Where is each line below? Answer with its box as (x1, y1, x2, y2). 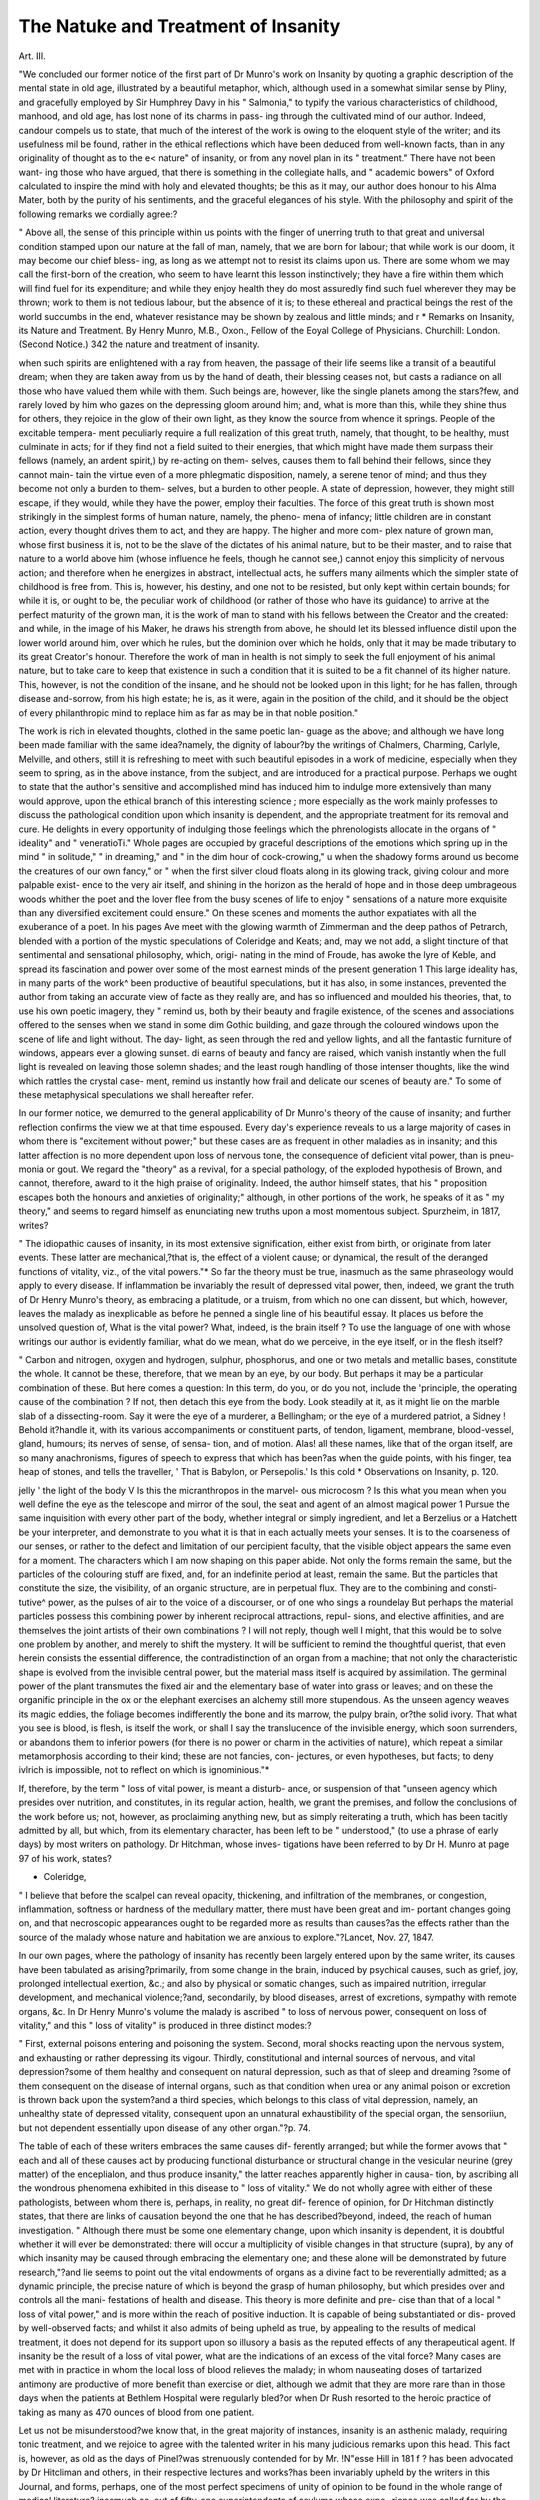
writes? (18, 1219, 49, 1231)
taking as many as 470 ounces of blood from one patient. (18, 2406, 255, 2418)
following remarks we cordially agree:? (18, 208, 178, 220)
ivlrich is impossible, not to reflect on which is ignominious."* (18, 1764, 270, 1776)
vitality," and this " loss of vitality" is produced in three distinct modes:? (18, 2020, 312, 2032)
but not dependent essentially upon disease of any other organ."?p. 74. (18, 2121, 311, 2134)
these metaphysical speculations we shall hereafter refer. (18, 1089, 254, 1101)
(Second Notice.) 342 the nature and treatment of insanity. (18, 338, 260, 350)
